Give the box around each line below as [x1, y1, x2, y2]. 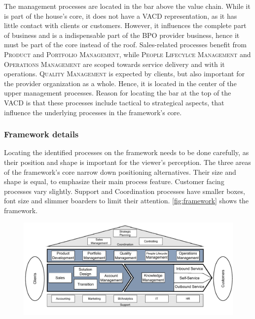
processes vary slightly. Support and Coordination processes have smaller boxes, [4, 186, 245, 196]
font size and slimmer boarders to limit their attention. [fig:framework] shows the [4, 195, 249, 206]
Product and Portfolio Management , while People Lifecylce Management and [4, 49, 251, 59]
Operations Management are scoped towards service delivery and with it [4, 59, 225, 69]
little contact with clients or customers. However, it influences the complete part [4, 20, 247, 31]
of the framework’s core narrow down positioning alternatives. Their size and [4, 166, 236, 177]
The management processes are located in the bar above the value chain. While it [4, 1, 251, 11]
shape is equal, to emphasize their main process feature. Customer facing [4, 176, 224, 187]
